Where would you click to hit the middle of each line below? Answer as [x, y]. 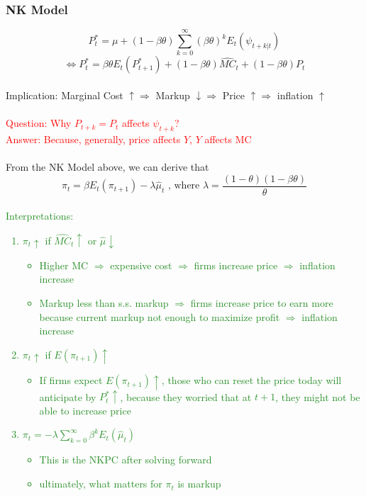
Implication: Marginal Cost [65, 95]
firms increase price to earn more [262, 303]
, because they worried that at [186, 396]
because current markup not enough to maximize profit [160, 316]
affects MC [228, 139]
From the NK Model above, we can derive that [107, 167]
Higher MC [64, 265]
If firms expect [71, 380]
